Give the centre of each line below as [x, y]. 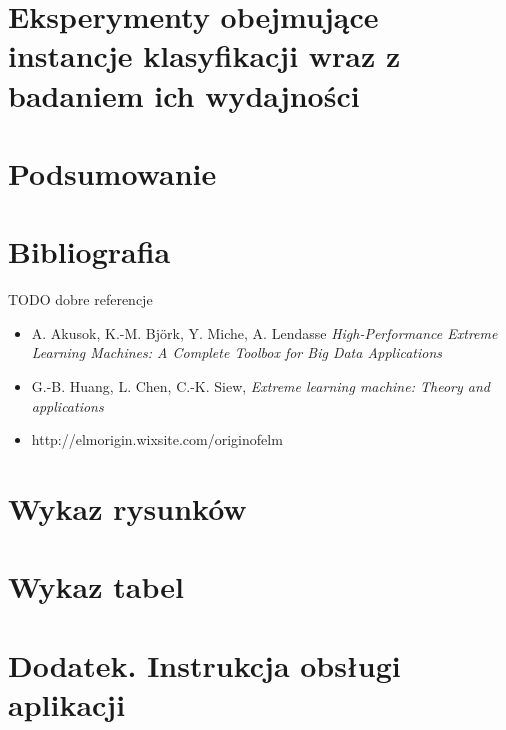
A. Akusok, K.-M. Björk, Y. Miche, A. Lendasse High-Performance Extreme [264, 332]
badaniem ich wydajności [184, 94]
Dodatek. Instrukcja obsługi [204, 664]
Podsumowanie [112, 172]
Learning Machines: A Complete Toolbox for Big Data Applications [237, 352]
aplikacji [67, 703]
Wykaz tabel [96, 586]
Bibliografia [89, 251]
